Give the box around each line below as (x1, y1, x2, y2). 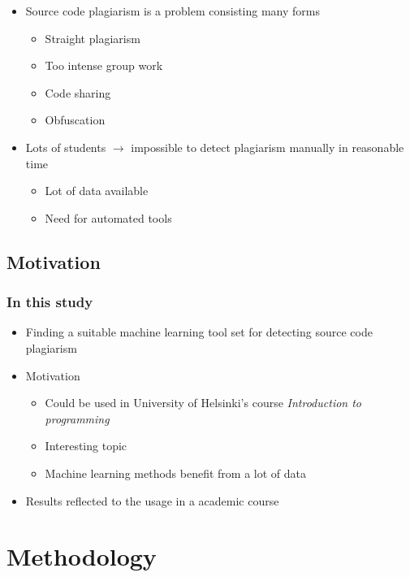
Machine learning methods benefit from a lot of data (45, 464, 306, 481)
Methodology (6, 540, 157, 573)
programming (45, 410, 110, 427)
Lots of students (25, 138, 106, 155)
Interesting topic (45, 437, 127, 454)
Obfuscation (45, 111, 106, 128)
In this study (6, 292, 93, 312)
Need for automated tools (45, 209, 172, 226)
